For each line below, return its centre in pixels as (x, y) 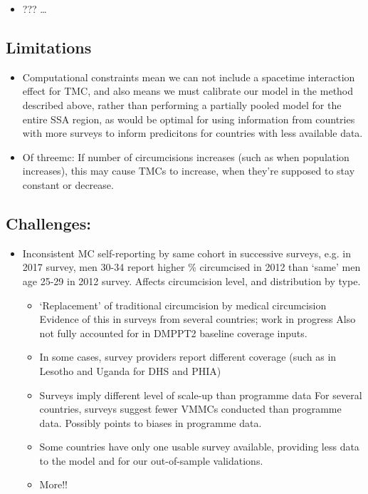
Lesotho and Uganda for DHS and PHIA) (130, 370)
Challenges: (48, 223)
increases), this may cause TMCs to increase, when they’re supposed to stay (189, 171)
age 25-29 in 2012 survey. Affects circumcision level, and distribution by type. (191, 281)
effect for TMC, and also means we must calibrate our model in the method (188, 91)
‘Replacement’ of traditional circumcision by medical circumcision (183, 305)
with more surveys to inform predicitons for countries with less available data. (193, 133)
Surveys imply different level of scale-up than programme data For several (201, 395)
